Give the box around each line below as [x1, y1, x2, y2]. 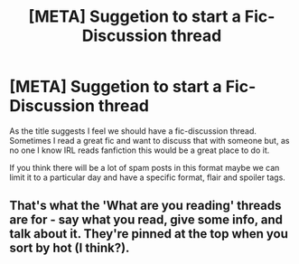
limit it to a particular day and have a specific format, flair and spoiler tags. [9, 172, 286, 183]
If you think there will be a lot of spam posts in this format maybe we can [9, 162, 280, 173]
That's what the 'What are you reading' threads [9, 198, 282, 213]
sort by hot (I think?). [9, 240, 130, 256]
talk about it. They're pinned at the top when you [9, 226, 289, 241]
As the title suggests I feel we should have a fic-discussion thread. [9, 125, 257, 137]
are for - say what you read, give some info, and [9, 212, 283, 228]
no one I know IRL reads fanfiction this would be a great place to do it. [9, 145, 270, 156]
